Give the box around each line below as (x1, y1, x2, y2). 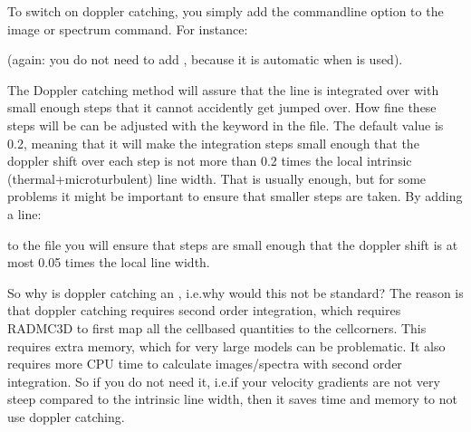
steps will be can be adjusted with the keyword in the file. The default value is (7, 115, 444, 134)
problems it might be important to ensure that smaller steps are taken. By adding (7, 187, 463, 206)
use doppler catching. (7, 407, 125, 426)
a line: (7, 204, 42, 223)
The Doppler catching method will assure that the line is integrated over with (7, 80, 439, 99)
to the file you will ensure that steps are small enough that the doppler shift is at (7, 235, 458, 254)
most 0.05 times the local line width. (7, 253, 210, 272)
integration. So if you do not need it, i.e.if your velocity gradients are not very (7, 371, 440, 390)
